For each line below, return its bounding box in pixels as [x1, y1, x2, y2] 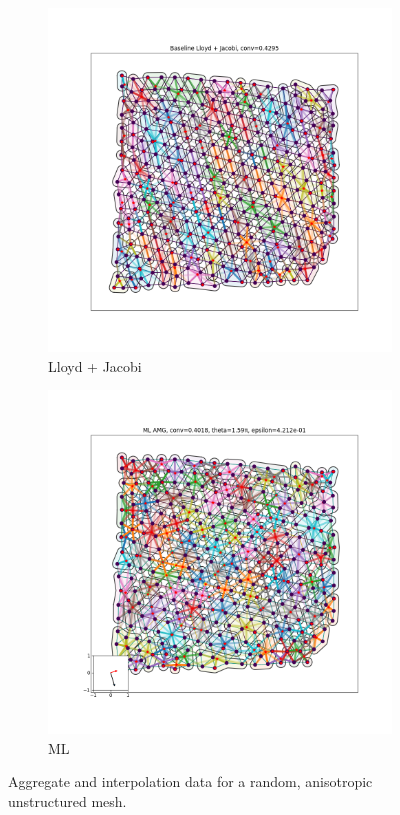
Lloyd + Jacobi [48, 355, 142, 376]
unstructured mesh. [8, 790, 127, 811]
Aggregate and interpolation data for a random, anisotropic [8, 771, 373, 792]
